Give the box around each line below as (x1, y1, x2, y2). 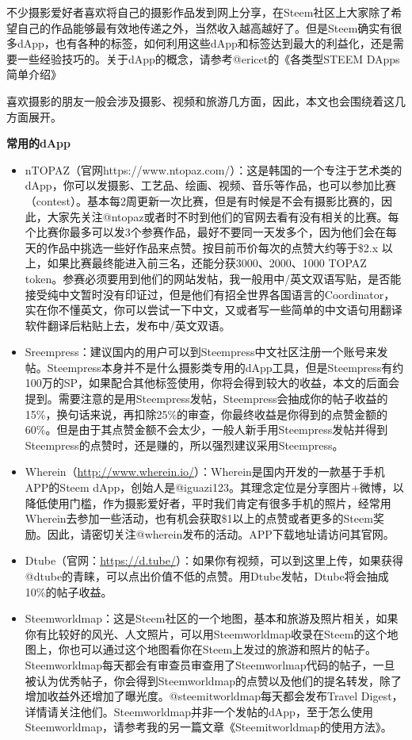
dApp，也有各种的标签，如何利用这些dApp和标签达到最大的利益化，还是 (17, 35, 393, 52)
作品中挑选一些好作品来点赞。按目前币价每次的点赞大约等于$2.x (47, 239, 379, 255)
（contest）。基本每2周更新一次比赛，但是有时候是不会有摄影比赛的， (25, 192, 382, 209)
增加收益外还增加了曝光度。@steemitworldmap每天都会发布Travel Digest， (25, 688, 403, 704)
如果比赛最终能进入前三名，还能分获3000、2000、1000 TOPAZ (47, 255, 367, 271)
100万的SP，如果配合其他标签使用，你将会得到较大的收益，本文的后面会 (25, 374, 400, 391)
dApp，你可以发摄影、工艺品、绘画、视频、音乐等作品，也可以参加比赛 (25, 177, 396, 194)
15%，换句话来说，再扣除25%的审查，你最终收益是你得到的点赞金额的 (25, 405, 388, 422)
